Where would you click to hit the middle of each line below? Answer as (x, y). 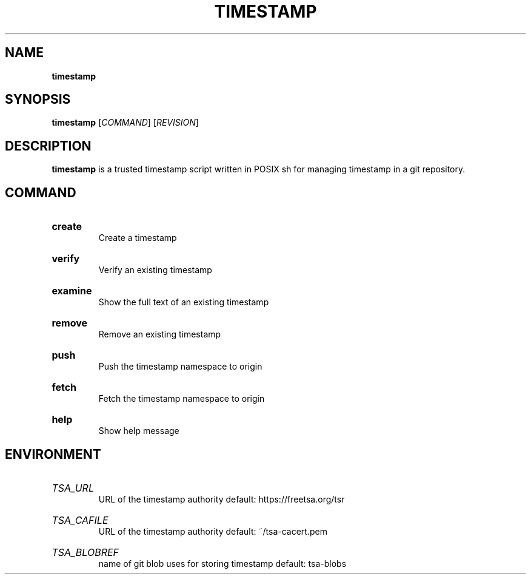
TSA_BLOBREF (85, 552)
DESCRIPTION (48, 146)
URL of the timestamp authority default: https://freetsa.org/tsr (222, 499)
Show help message (139, 431)
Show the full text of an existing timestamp (184, 302)
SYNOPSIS (38, 100)
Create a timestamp (138, 238)
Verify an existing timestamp (155, 270)
